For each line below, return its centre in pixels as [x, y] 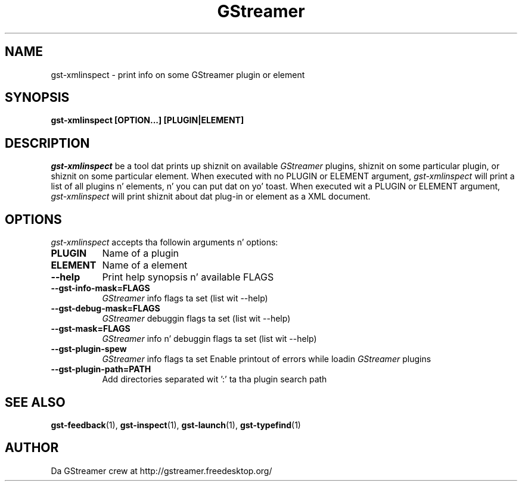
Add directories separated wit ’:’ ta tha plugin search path [215, 379]
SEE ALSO [35, 402]
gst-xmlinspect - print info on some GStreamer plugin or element [178, 74]
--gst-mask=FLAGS [91, 329]
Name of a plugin [141, 253]
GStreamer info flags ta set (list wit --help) [185, 298]
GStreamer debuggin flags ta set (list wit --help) [196, 319]
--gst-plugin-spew [89, 349]
